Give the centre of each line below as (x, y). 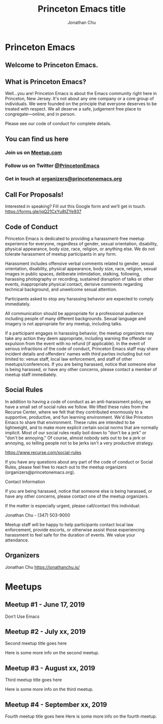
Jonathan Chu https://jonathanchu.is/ (43, 567)
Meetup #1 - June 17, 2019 (45, 605)
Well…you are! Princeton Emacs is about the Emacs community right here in (81, 93)
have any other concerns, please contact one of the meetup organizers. (77, 496)
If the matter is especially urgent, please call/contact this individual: (72, 505)
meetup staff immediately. (31, 374)
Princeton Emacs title (82, 9)
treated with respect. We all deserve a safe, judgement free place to (73, 109)
